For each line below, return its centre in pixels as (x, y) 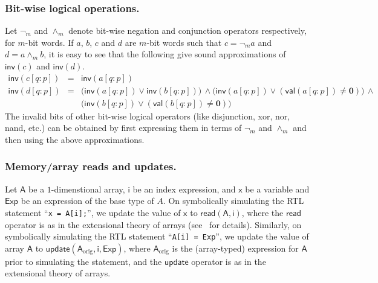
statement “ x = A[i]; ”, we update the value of (93, 212)
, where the (262, 212)
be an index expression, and (184, 189)
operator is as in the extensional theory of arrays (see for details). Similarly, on (153, 224)
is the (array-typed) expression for (235, 248)
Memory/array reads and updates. (91, 166)
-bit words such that (184, 42)
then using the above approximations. (75, 139)
